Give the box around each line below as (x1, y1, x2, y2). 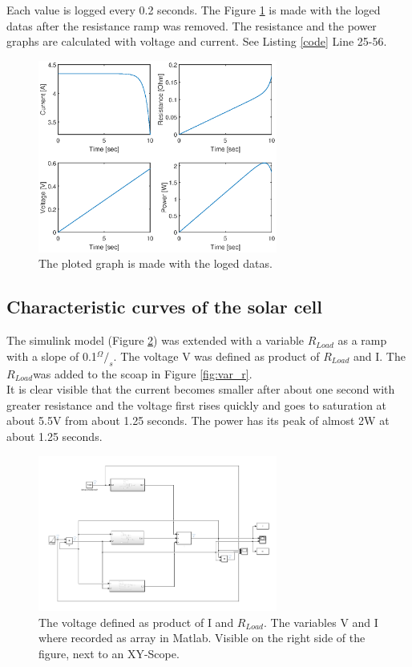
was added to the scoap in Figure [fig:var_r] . (33, 365, 252, 382)
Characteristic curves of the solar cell (6, 294, 323, 319)
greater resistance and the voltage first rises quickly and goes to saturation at (6, 396, 387, 413)
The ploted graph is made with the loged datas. (38, 255, 273, 272)
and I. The (353, 347, 406, 364)
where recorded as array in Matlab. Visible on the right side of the (38, 629, 366, 646)
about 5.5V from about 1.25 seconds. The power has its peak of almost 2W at (6, 412, 390, 429)
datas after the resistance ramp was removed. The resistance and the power (6, 17, 377, 34)
